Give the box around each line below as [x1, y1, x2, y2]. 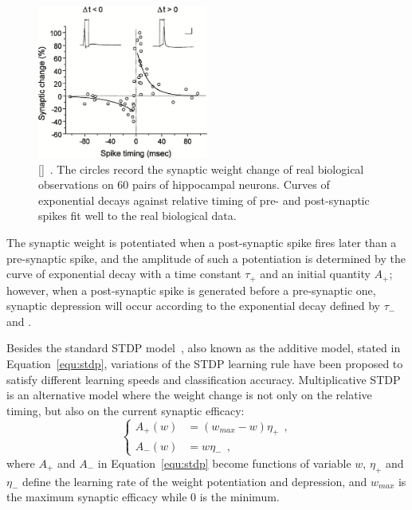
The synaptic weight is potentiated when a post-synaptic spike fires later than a [6, 234, 397, 251]
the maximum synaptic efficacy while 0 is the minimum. [6, 488, 280, 505]
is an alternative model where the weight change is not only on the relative [6, 386, 372, 403]
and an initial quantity [260, 265, 371, 282]
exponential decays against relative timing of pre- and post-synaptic [38, 191, 370, 208]
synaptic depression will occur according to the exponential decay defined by [6, 297, 380, 314]
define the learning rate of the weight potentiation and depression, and [22, 473, 367, 489]
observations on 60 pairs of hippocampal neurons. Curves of [38, 176, 330, 193]
